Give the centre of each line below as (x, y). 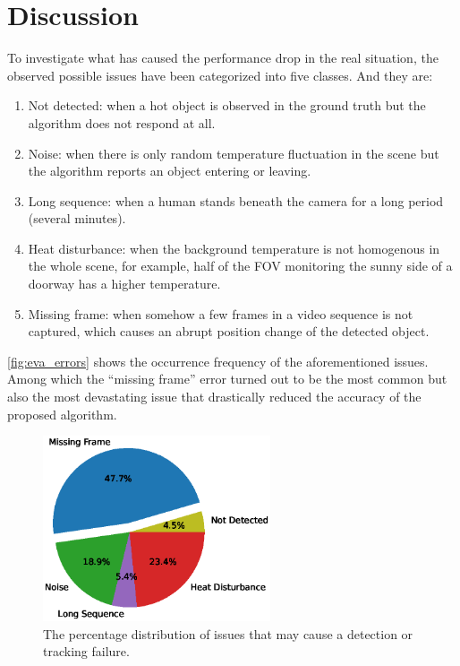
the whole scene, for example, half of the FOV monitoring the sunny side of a (240, 266)
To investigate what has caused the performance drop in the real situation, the (223, 58)
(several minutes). (77, 218)
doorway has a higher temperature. (124, 284)
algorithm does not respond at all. (122, 122)
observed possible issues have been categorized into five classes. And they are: (220, 75)
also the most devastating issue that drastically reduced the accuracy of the (214, 397)
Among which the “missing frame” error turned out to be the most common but (227, 379)
